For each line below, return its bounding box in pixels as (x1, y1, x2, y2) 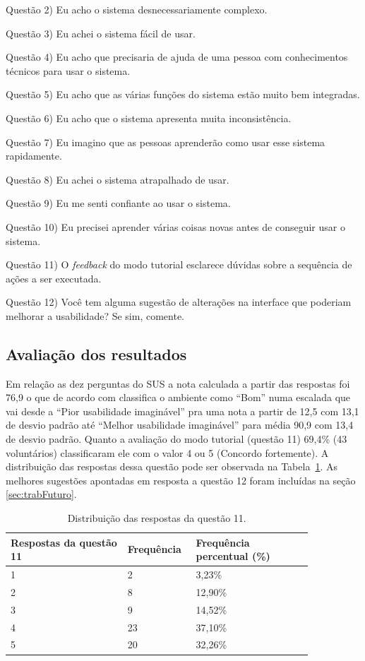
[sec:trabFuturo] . (6, 487, 77, 501)
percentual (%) (196, 549, 270, 564)
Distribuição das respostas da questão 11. (67, 511, 246, 525)
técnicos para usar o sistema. (6, 63, 131, 78)
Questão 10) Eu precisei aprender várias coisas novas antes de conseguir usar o (6, 219, 345, 234)
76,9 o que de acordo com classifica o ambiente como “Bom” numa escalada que (6, 390, 351, 405)
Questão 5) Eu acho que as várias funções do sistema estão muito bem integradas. (6, 87, 360, 102)
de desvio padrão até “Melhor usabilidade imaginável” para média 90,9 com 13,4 (6, 417, 354, 432)
